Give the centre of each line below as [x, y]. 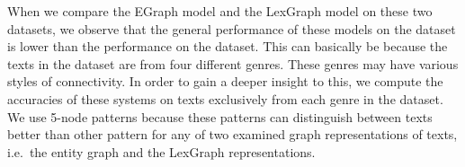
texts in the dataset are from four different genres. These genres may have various [233, 63]
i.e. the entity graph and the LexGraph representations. [161, 151]
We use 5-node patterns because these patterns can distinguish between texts [220, 116]
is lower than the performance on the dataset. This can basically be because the [228, 46]
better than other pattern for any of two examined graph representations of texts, [232, 134]
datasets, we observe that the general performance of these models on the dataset [232, 28]
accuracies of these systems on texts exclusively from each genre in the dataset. [225, 98]
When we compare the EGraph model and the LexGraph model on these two [220, 11]
